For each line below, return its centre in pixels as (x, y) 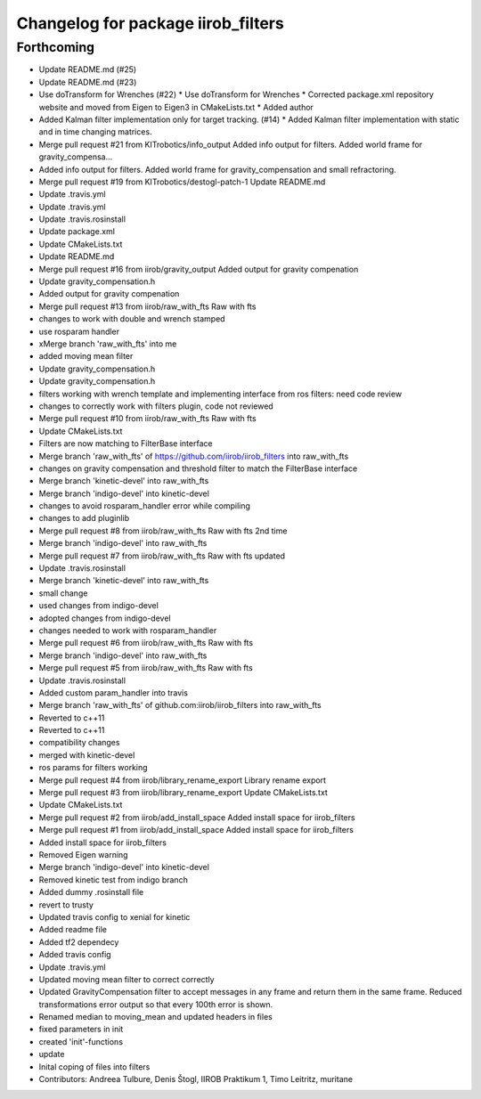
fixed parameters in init (81, 1030)
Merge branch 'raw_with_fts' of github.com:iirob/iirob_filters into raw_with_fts (180, 705)
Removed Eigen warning (83, 855)
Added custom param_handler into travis (114, 692)
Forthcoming (56, 47)
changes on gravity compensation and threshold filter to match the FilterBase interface (198, 468)
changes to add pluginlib (84, 518)
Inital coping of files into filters (94, 1066)
